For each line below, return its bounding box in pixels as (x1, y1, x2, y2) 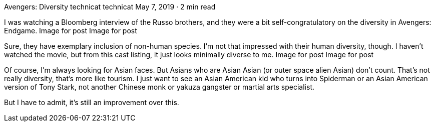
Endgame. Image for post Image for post (4, 26, 137, 35)
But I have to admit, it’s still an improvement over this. (4, 98, 179, 107)
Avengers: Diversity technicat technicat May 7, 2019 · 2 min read (4, 2, 216, 11)
